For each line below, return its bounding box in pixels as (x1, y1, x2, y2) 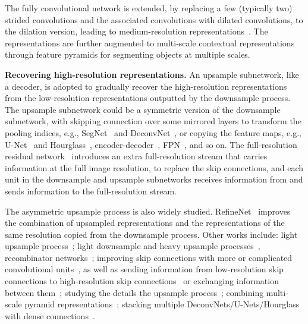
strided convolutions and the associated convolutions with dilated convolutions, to (5, 13, 303, 26)
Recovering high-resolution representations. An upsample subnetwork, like (5, 68, 299, 80)
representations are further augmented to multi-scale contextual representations (5, 36, 295, 49)
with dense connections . (5, 309, 95, 322)
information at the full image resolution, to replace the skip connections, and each (5, 161, 304, 174)
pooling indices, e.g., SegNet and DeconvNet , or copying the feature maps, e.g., (5, 126, 301, 139)
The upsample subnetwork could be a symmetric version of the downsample (5, 103, 281, 115)
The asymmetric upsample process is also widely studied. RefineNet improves (5, 205, 291, 217)
